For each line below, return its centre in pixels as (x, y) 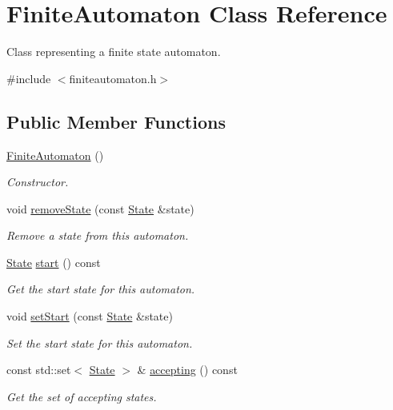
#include (29, 78)
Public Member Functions (116, 121)
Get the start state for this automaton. (101, 289)
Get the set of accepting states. (82, 396)
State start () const (54, 262)
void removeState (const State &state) (100, 208)
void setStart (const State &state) (90, 316)
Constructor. (38, 182)
